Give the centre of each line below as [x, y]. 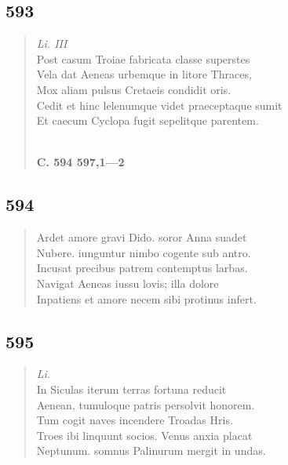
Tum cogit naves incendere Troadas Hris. [135, 420]
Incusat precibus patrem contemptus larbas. [142, 268]
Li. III [52, 44]
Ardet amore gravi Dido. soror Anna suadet [142, 237]
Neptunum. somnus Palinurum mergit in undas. [151, 450]
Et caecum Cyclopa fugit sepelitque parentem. [148, 120]
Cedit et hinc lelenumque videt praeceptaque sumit [159, 105]
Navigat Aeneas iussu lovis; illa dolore [128, 283]
